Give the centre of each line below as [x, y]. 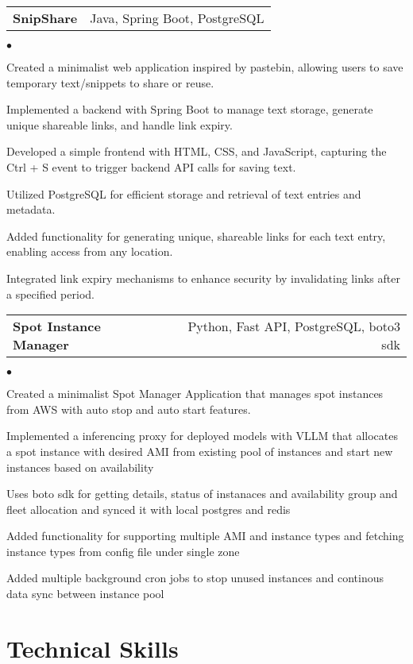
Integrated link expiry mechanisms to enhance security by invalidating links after [203, 278]
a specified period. [50, 293]
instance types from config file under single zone [123, 551]
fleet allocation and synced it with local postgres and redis [149, 509]
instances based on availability [80, 467]
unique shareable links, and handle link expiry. [120, 124]
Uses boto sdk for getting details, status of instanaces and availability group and [202, 494]
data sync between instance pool [85, 594]
